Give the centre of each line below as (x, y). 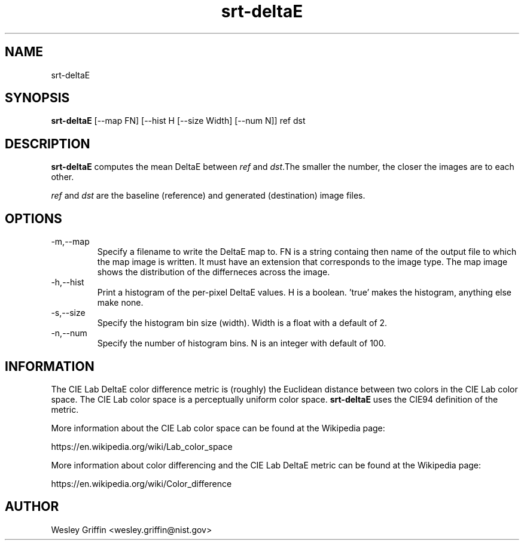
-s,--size (68, 313)
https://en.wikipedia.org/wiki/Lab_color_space (142, 446)
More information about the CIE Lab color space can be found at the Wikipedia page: (218, 428)
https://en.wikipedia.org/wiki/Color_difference (141, 483)
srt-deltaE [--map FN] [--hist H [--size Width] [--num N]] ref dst (178, 121)
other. (63, 177)
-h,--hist (68, 282)
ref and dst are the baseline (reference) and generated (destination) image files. (208, 196)
